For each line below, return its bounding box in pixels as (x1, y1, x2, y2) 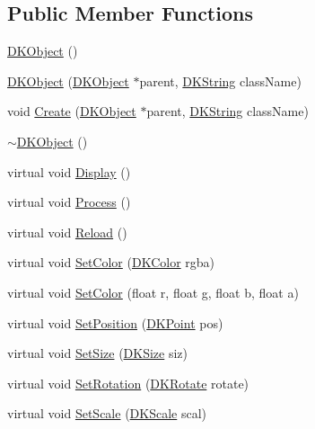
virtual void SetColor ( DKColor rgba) (7, 253, 215, 272)
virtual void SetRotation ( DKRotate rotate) (7, 373, 249, 392)
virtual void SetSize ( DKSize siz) (7, 344, 188, 362)
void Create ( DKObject (7, 102, 136, 121)
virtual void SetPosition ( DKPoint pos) (7, 313, 223, 332)
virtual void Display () (7, 162, 131, 181)
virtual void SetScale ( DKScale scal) (7, 404, 207, 423)
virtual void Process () (7, 192, 131, 211)
